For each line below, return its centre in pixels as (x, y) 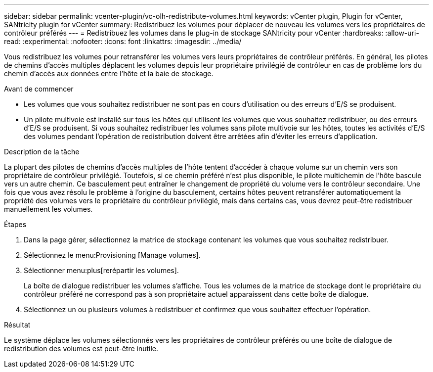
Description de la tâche (42, 152)
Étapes (15, 224)
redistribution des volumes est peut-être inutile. (81, 349)
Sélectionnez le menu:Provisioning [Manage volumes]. (112, 255)
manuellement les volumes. (48, 209)
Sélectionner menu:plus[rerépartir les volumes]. (101, 270)
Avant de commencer (39, 89)
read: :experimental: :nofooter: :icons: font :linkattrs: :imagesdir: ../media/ (123, 41)
